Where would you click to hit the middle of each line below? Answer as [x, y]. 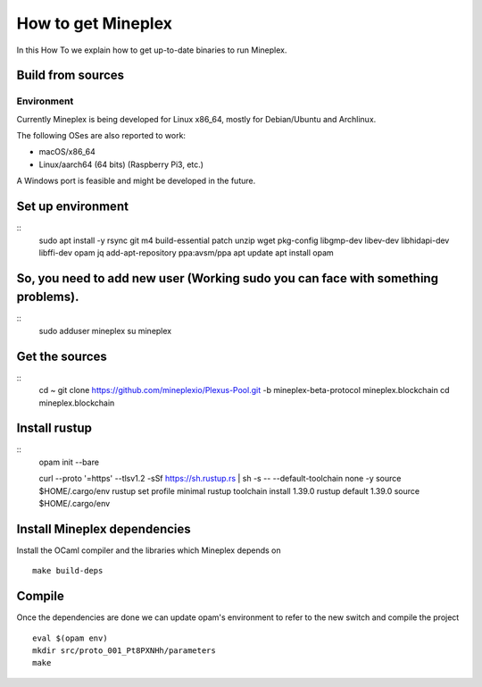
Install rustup [54, 428]
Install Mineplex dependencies [104, 528]
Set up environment [73, 207]
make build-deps [68, 571]
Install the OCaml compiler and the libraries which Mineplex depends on [149, 550]
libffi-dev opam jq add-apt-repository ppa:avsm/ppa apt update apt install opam [186, 252]
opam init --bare [69, 462]
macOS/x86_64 [67, 152]
